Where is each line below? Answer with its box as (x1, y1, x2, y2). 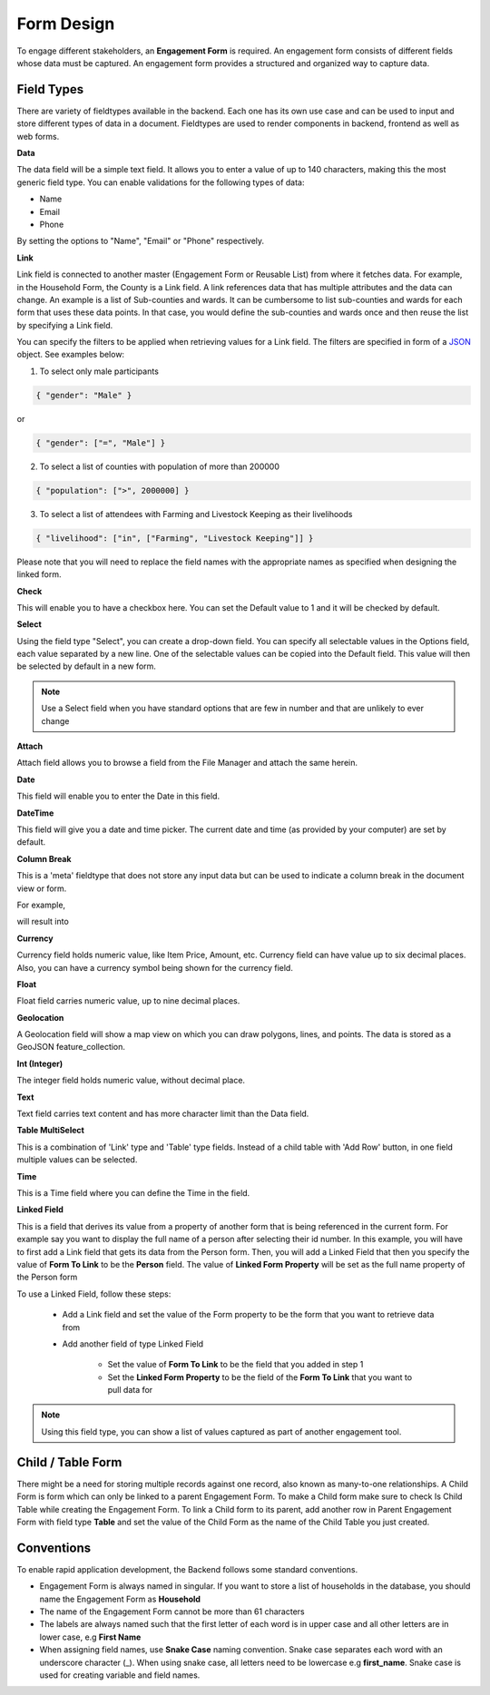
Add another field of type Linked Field (62, 1338, 204, 1349)
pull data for (107, 1385, 153, 1396)
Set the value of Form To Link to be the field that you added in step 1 (107, 1359, 364, 1370)
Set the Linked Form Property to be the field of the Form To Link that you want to (107, 1371, 413, 1383)
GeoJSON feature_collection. (16, 1042, 126, 1053)
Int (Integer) (16, 1058, 64, 1069)
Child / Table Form (16, 1455, 122, 1470)
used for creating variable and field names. (39, 1670, 201, 1680)
